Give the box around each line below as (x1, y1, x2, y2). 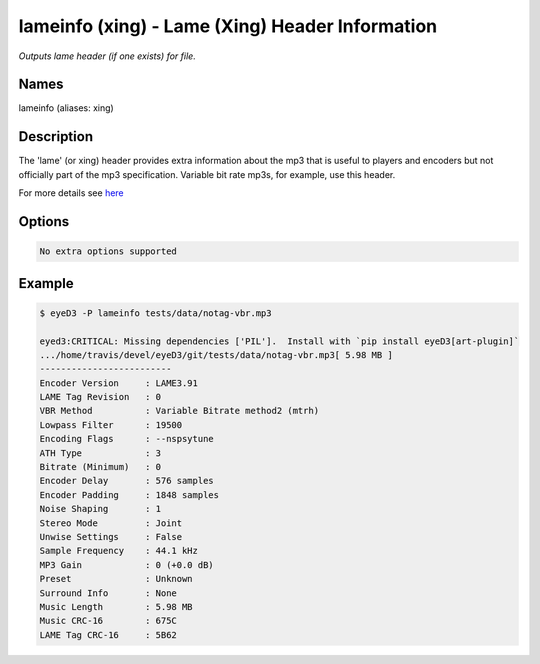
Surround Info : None (39, 587, 177, 599)
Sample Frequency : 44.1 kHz (39, 545, 199, 557)
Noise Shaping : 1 (39, 503, 162, 515)
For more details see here (18, 187, 124, 199)
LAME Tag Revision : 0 (39, 391, 162, 403)
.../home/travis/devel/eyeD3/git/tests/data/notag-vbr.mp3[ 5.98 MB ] (39, 349, 394, 360)
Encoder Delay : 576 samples (39, 475, 214, 487)
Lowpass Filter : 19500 (39, 419, 183, 430)
